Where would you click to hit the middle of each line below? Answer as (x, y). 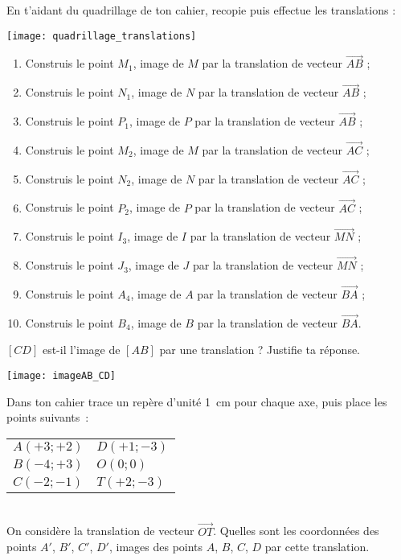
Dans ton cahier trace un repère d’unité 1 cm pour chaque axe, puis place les (197, 401)
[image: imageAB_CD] (61, 375)
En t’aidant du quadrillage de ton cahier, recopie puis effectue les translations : (201, 10)
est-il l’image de (81, 350)
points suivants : (48, 417)
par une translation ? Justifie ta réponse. (260, 350)
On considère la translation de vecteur (100, 531)
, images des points (156, 547)
